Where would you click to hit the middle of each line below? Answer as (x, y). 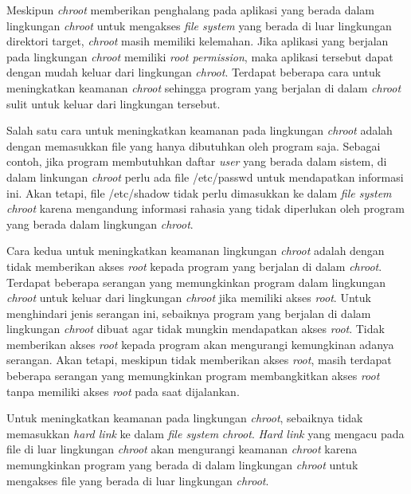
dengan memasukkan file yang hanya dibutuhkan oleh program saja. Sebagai (194, 145)
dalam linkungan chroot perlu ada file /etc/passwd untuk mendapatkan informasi (205, 176)
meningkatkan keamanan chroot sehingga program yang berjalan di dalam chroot (204, 87)
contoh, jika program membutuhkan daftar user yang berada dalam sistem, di (197, 161)
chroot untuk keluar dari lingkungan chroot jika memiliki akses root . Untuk (189, 298)
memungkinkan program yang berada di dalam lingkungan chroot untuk (182, 465)
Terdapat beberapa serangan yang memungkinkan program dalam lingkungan (196, 282)
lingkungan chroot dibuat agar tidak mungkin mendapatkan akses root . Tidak (196, 329)
